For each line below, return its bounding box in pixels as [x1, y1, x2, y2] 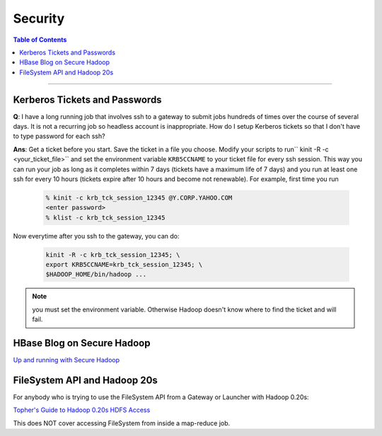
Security [13, 11, 65, 26]
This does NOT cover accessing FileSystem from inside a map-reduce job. [13, 418, 231, 428]
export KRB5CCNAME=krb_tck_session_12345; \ [45, 260, 203, 269]
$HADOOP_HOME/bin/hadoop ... [45, 270, 147, 279]
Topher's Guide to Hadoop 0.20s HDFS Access [13, 406, 151, 414]
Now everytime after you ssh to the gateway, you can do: [13, 231, 180, 240]
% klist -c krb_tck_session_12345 [45, 213, 166, 222]
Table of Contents [13, 35, 67, 44]
